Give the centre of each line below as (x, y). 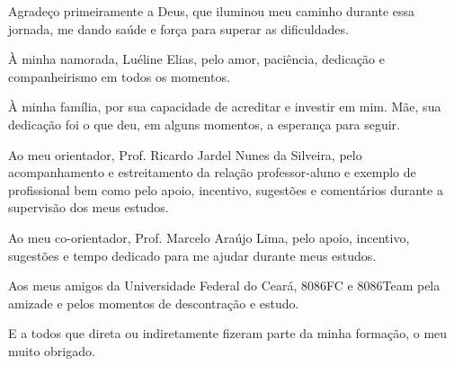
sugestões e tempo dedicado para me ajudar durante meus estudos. (192, 255)
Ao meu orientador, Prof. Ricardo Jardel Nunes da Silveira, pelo (185, 154)
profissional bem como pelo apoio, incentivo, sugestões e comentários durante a (226, 189)
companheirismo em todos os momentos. (119, 76)
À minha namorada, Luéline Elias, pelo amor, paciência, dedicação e (196, 59)
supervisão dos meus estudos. (89, 207)
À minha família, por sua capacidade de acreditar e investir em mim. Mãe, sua (225, 107)
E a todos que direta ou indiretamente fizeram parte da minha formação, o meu (228, 333)
